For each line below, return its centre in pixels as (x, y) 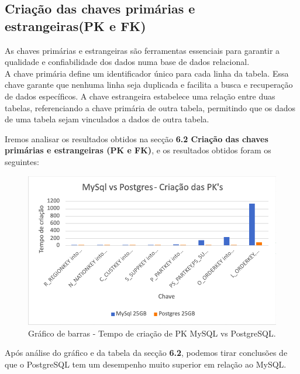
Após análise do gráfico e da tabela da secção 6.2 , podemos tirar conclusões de (146, 353)
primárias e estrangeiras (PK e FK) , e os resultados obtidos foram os (138, 150)
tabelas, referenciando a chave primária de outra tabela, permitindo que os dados (150, 107)
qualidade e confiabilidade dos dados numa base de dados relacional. (127, 62)
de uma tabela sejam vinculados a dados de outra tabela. (107, 119)
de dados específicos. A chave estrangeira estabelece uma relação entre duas (140, 96)
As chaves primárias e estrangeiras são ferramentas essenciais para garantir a (142, 50)
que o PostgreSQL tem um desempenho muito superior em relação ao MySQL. (146, 364)
